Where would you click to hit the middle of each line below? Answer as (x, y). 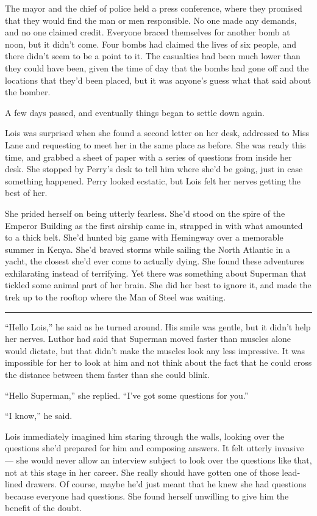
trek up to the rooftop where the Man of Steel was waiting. (116, 297)
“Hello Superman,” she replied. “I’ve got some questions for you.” (127, 395)
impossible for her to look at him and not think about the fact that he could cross (158, 362)
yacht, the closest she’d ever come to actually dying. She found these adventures (155, 261)
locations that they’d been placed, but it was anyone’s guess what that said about (158, 80)
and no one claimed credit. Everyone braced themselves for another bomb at (148, 32)
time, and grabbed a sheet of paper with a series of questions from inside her (148, 157)
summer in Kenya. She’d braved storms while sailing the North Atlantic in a (148, 249)
